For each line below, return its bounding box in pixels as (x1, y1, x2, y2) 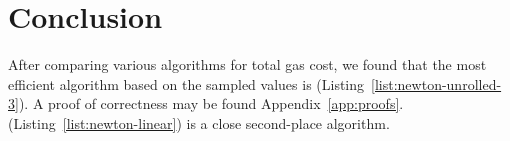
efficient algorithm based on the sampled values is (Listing (8, 73, 365, 94)
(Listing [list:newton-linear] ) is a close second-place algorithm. (8, 112, 390, 133)
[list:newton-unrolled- (371, 73, 502, 94)
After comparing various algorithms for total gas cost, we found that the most (8, 54, 487, 75)
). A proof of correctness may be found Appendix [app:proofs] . (18, 93, 404, 114)
